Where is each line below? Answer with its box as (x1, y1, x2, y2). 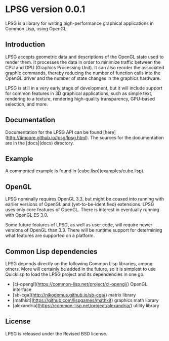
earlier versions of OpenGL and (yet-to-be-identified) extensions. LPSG (5, 201, 154, 208)
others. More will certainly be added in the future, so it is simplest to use (5, 266, 156, 272)
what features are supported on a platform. (5, 232, 95, 238)
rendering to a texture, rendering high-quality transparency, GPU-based (5, 95, 155, 102)
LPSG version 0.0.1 (5, 4, 86, 15)
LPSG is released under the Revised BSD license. (5, 330, 108, 336)
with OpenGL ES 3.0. (5, 212, 49, 218)
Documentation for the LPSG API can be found (5, 129, 102, 135)
